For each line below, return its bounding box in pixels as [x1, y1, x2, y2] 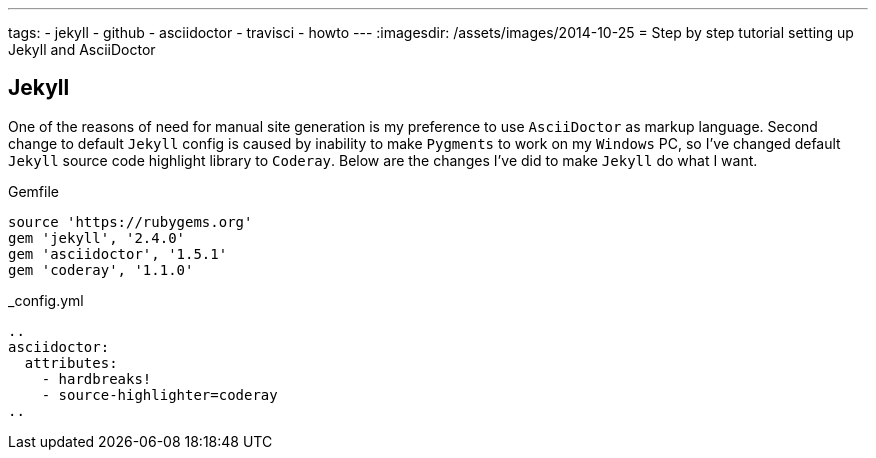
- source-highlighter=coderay [41, 386, 278, 403]
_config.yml [8, 291, 84, 309]
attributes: [24, 354, 118, 371]
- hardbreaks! [41, 370, 152, 387]
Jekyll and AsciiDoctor [8, 41, 156, 58]
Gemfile [8, 182, 59, 200]
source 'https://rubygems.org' [8, 213, 253, 230]
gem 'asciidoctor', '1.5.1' [8, 245, 228, 262]
